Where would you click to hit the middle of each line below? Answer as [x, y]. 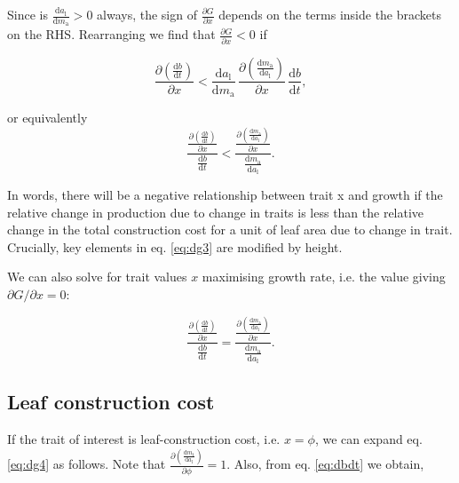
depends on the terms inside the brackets [330, 14]
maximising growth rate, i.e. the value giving [324, 277]
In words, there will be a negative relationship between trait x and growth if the [225, 195]
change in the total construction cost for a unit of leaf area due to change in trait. [230, 230]
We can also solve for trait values [97, 277]
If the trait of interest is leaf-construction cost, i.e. [144, 439]
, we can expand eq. [368, 439]
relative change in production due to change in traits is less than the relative [216, 212]
